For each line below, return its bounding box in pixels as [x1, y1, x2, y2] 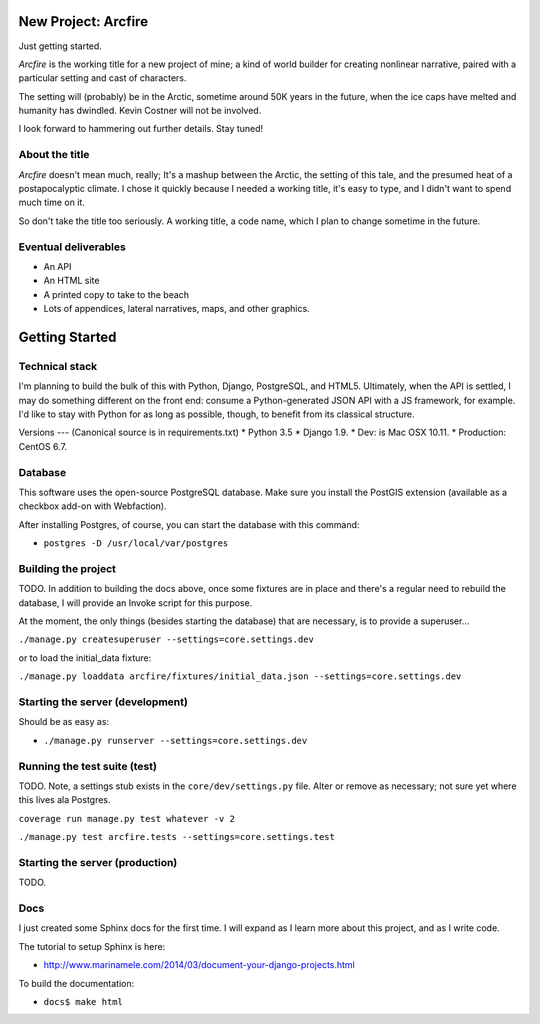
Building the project [18, 561, 117, 575]
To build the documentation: [18, 977, 135, 989]
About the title [18, 148, 90, 162]
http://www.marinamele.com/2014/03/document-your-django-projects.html [43, 959, 355, 971]
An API [43, 260, 72, 272]
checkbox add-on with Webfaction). [18, 500, 167, 512]
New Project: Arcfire [18, 13, 149, 30]
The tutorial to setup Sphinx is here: [18, 940, 166, 952]
